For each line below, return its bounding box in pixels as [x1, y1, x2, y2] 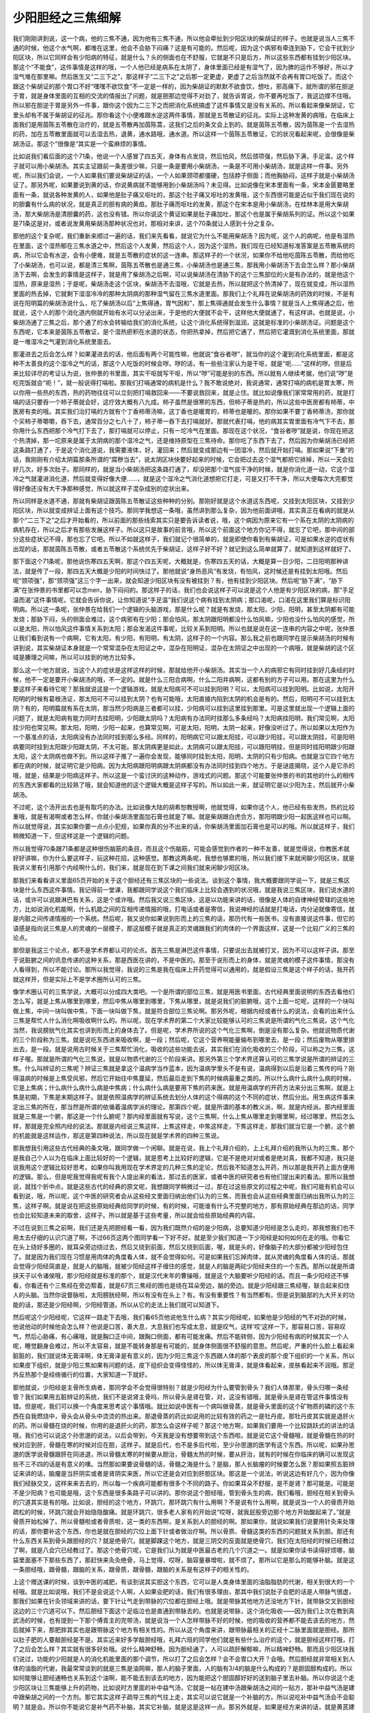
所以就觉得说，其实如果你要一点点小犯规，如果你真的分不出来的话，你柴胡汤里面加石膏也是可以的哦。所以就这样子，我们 [12, 822, 355, 830]
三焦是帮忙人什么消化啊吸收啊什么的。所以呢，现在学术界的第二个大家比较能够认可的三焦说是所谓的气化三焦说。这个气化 [12, 1016, 355, 1024]
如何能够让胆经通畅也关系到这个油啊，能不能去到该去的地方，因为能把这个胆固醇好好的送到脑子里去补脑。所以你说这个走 [12, 1674, 355, 1682]
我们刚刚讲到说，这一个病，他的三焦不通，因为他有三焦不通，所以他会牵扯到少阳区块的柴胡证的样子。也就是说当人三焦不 [12, 34, 355, 42]
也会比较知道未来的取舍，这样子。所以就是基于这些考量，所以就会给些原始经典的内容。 [12, 1211, 259, 1220]
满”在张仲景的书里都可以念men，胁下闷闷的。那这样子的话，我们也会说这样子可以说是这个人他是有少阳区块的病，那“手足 [12, 586, 355, 594]
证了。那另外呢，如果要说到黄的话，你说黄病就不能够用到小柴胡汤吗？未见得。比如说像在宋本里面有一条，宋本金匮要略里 [12, 181, 355, 189]
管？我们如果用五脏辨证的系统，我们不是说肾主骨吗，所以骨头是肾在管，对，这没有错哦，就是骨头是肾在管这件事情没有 [12, 1393, 349, 1401]
